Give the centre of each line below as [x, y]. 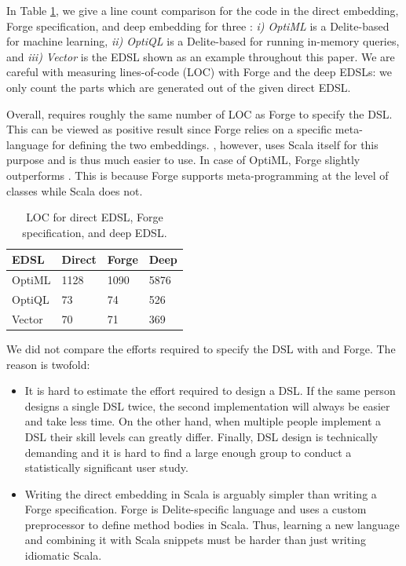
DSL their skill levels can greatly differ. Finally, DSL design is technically [201, 436]
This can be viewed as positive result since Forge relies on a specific [169, 129]
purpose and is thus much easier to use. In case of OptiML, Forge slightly [183, 160]
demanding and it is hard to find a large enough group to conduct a [188, 452]
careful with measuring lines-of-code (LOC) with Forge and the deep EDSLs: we [199, 72]
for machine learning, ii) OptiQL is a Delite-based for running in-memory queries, [203, 41]
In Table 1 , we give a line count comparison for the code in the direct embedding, [203, 10]
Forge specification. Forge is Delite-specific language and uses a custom [196, 509]
